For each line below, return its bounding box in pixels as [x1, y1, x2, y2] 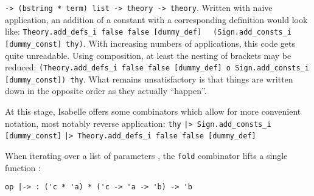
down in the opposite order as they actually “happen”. [5, 84, 207, 97]
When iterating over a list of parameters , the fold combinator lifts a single [5, 149, 288, 161]
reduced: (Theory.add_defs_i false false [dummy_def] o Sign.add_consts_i [5, 61, 309, 73]
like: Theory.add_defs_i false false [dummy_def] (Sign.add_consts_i [5, 25, 291, 38]
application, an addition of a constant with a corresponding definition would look [5, 13, 308, 25]
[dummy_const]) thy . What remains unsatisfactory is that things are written [5, 72, 293, 85]
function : [5, 161, 41, 174]
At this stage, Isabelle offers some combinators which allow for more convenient [5, 105, 301, 118]
